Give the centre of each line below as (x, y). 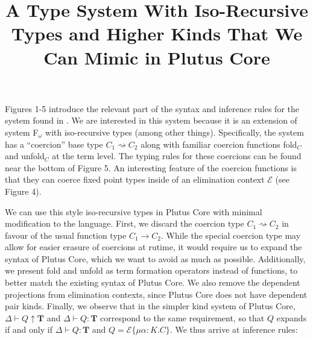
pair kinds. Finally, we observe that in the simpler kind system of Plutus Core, (150, 306)
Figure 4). (23, 191)
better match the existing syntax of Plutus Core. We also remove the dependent (153, 282)
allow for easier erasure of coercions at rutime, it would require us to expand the (153, 247)
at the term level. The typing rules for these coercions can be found (177, 156)
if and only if (29, 329)
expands (292, 317)
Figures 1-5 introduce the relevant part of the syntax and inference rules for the (152, 108)
